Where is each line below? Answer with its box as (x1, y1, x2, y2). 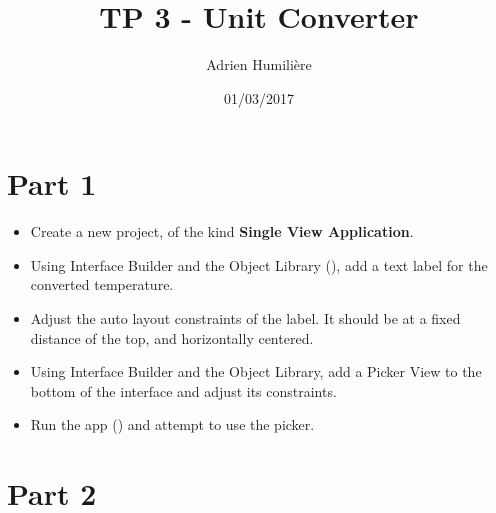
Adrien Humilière (206, 54, 312, 75)
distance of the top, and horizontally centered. (30, 327, 314, 348)
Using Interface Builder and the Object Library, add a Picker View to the (30, 361, 482, 382)
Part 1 (7, 163, 97, 204)
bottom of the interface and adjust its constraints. (30, 380, 337, 401)
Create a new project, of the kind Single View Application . (30, 221, 414, 242)
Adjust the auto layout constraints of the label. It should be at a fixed (30, 308, 461, 329)
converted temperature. (30, 274, 174, 295)
